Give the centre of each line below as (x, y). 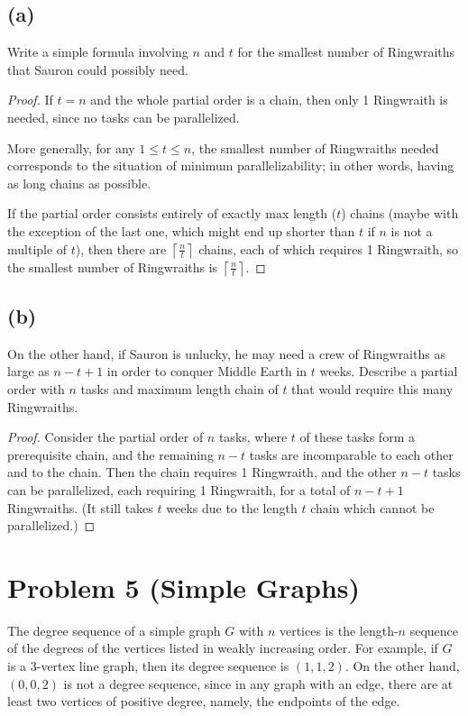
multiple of (37, 248)
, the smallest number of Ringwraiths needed (315, 147)
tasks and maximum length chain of (179, 388)
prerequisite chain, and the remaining (110, 454)
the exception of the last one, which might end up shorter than (181, 230)
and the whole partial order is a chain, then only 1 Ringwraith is (269, 100)
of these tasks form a (357, 437)
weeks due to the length (232, 507)
